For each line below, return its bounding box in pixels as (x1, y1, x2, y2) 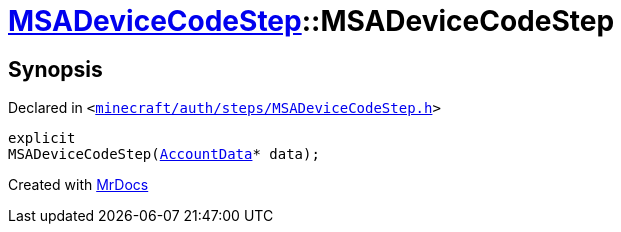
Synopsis (8, 56, 103, 82)
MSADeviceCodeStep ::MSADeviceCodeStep (8, 4, 615, 38)
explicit (8, 130, 76, 147)
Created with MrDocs (8, 176, 149, 194)
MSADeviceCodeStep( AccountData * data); (8, 146, 320, 163)
